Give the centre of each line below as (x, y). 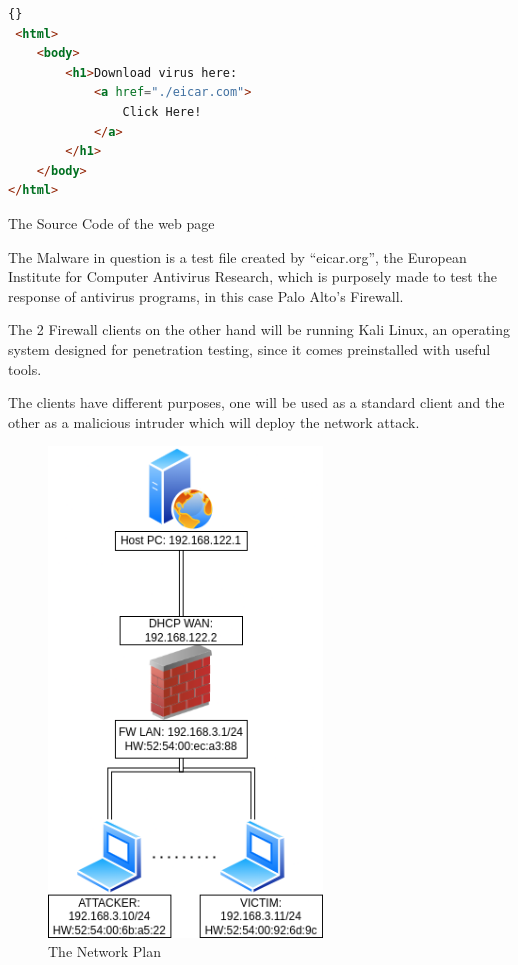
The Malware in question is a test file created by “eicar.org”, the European (237, 256)
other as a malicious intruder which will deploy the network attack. (214, 421)
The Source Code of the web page (111, 222)
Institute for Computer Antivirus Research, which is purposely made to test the (252, 276)
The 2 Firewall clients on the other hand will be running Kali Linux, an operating (259, 329)
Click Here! (162, 111)
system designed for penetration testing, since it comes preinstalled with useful (249, 348)
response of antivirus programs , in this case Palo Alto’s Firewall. (206, 295)
